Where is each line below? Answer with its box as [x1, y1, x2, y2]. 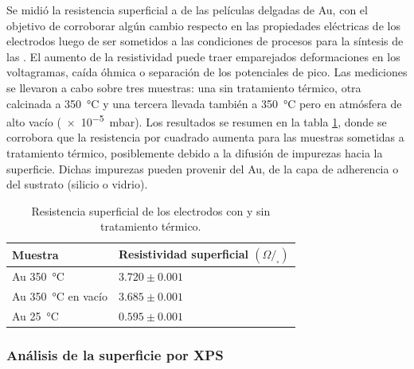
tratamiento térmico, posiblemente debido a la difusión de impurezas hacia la [6, 145, 383, 161]
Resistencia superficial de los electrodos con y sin [31, 202, 271, 219]
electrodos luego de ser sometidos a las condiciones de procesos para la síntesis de [6, 33, 404, 49]
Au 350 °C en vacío [12, 288, 107, 305]
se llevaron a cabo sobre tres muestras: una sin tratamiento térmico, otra [6, 79, 361, 95]
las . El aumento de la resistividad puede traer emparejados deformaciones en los [6, 48, 400, 64]
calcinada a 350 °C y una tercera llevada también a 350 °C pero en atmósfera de [6, 95, 402, 111]
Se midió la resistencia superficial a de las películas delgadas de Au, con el [6, 2, 368, 17]
